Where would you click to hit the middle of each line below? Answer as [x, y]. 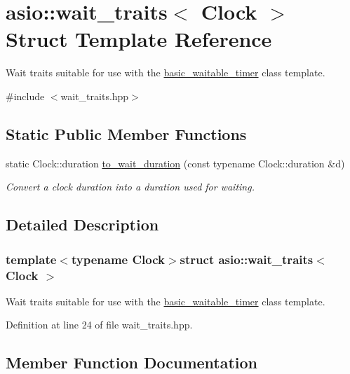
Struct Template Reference [139, 39]
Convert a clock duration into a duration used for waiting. [130, 187]
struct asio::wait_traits [247, 259]
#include [25, 96]
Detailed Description [82, 224]
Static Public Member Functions [126, 133]
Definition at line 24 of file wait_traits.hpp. [99, 325]
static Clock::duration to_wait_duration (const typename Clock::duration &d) [175, 163]
